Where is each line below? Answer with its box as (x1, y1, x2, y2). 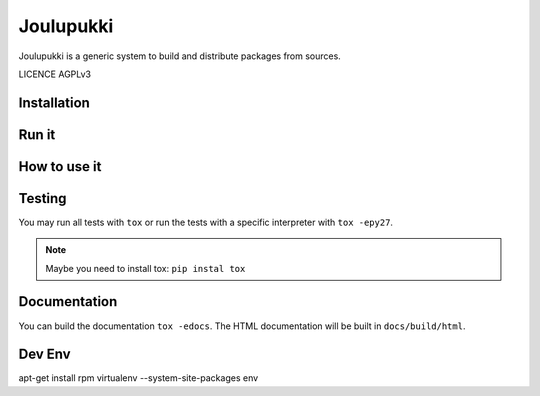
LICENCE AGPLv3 (18, 68, 92, 80)
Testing (18, 190, 67, 207)
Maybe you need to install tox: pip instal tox (45, 262, 246, 274)
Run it (18, 126, 56, 143)
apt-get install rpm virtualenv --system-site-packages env (18, 372, 259, 384)
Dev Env (18, 346, 71, 363)
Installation (18, 94, 90, 111)
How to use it (18, 158, 102, 175)
